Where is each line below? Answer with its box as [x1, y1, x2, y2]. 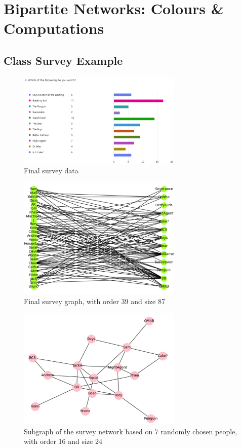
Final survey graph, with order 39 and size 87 [24, 295, 165, 306]
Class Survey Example [4, 52, 123, 68]
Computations [4, 18, 104, 39]
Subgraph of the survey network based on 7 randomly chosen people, [24, 426, 237, 436]
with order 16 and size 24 [24, 436, 102, 446]
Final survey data [24, 165, 78, 176]
